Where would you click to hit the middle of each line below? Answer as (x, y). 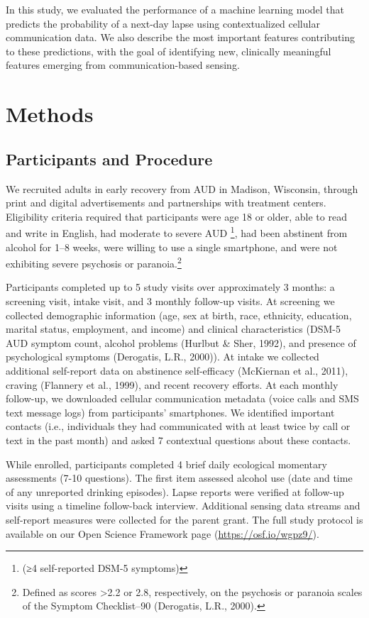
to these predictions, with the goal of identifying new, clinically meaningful (169, 51)
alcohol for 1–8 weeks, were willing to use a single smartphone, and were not (172, 247)
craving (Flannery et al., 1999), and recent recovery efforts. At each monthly (172, 384)
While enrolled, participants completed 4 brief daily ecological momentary (166, 464)
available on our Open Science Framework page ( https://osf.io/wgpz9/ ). (163, 533)
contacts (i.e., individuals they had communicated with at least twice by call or (178, 426)
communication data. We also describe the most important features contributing (181, 37)
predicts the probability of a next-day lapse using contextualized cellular (163, 23)
